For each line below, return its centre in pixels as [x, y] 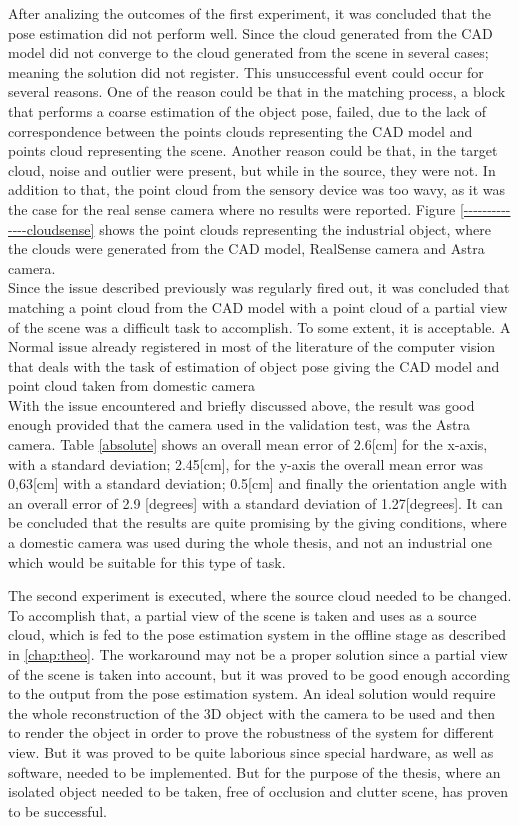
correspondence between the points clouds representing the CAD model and [240, 130]
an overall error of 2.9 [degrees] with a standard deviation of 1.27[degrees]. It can [255, 502]
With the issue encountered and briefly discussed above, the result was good [241, 404]
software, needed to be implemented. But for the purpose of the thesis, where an [254, 771]
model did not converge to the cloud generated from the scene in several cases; [248, 52]
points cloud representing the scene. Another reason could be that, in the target [253, 150]
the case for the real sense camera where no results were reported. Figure [232, 208]
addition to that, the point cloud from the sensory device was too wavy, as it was [257, 189]
